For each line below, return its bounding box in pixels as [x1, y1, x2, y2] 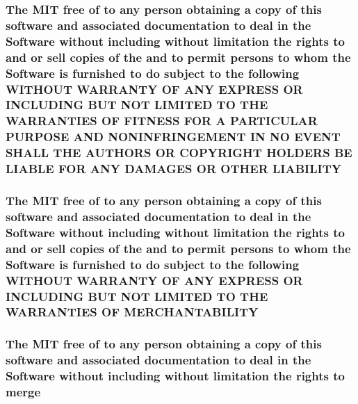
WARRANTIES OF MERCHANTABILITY [6, 303, 259, 321]
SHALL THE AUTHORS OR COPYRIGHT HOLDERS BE [6, 144, 352, 161]
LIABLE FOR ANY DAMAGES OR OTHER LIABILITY [6, 160, 341, 177]
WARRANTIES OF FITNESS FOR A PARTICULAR [6, 112, 318, 129]
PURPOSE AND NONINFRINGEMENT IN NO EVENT [6, 128, 341, 145]
